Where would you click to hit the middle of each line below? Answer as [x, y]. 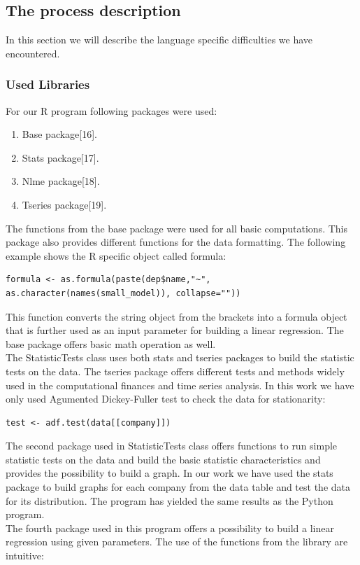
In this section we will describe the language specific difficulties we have [159, 40]
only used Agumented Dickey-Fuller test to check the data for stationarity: [166, 399]
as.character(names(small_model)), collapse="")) [123, 293]
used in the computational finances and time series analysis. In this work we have [180, 385]
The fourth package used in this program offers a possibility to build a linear [170, 528]
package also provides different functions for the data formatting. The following [176, 242]
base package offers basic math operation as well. [111, 343]
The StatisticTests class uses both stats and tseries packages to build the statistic [180, 357]
